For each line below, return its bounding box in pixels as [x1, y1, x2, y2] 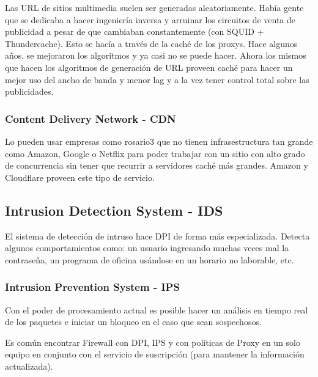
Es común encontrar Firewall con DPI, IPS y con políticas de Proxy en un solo [5, 335, 300, 348]
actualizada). [5, 359, 53, 372]
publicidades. [5, 85, 54, 98]
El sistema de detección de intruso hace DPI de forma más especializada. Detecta [5, 229, 310, 242]
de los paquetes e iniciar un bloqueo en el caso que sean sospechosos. [5, 315, 262, 328]
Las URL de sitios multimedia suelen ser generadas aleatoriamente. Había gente [5, 1, 304, 13]
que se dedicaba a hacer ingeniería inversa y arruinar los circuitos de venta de [5, 13, 296, 26]
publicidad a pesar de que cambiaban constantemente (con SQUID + [5, 25, 264, 38]
